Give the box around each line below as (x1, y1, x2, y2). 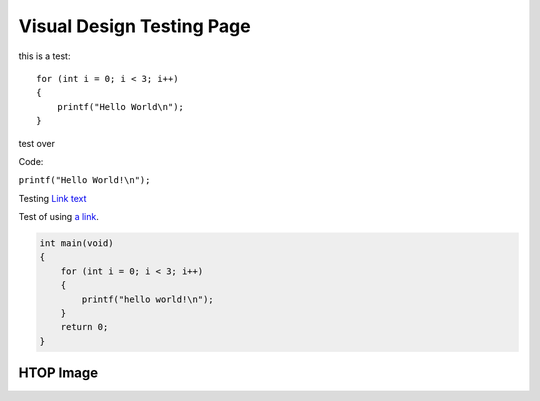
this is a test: (18, 50, 71, 62)
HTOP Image (18, 365, 99, 382)
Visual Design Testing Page (18, 15, 251, 37)
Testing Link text (18, 192, 87, 204)
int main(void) (39, 238, 114, 249)
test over (18, 137, 55, 149)
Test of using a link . (18, 211, 99, 223)
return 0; (60, 321, 109, 333)
